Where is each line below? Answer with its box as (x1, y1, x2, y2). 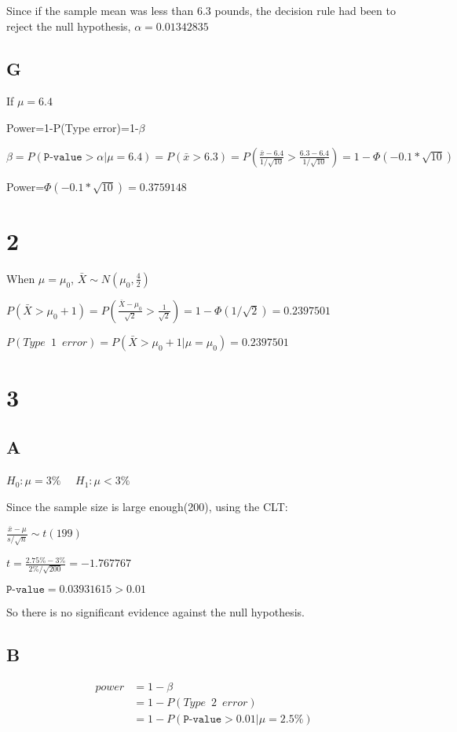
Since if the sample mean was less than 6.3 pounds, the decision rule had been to (6, 2, 396, 18)
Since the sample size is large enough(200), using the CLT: (6, 498, 288, 514)
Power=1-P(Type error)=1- (6, 119, 139, 135)
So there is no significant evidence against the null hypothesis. (6, 604, 305, 620)
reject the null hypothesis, (6, 17, 131, 34)
